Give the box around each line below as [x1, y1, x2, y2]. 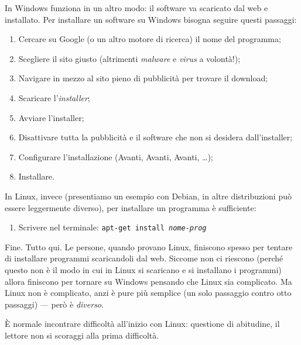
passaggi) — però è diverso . [5, 298, 104, 310]
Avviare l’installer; [18, 111, 84, 123]
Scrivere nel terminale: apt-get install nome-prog [18, 221, 207, 233]
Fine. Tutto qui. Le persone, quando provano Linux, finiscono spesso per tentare [5, 240, 293, 253]
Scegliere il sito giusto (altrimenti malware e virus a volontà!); [18, 52, 241, 64]
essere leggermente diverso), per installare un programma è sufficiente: [5, 201, 256, 213]
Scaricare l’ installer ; [18, 91, 90, 103]
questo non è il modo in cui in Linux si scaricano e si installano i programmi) [5, 263, 282, 275]
